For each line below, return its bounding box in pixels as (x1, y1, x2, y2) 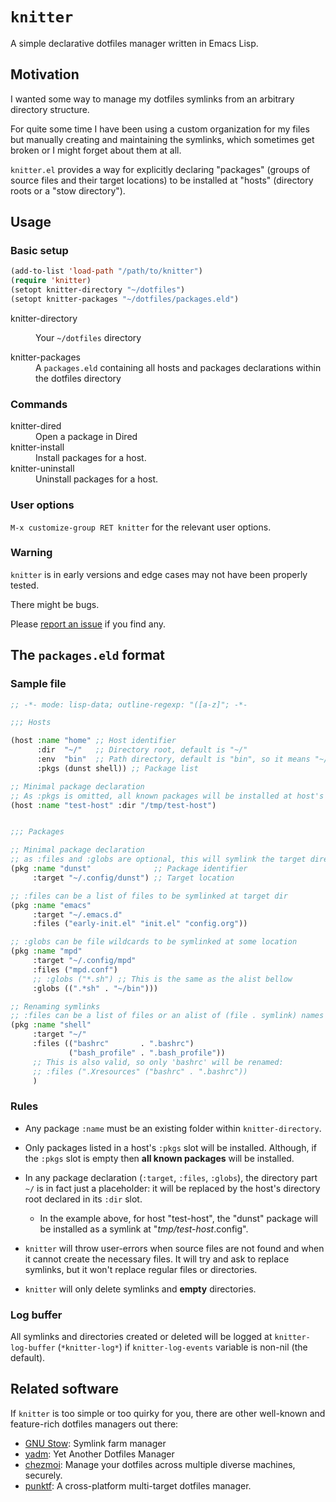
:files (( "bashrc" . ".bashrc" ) (32, 1039, 195, 1049)
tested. (10, 579, 40, 591)
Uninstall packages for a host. (35, 473, 159, 485)
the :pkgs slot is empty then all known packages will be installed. (24, 1152, 295, 1164)
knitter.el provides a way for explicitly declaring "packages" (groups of (10, 163, 311, 175)
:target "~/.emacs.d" (32, 909, 123, 920)
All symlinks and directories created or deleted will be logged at (10, 1330, 273, 1342)
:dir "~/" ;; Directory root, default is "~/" (36, 745, 248, 755)
